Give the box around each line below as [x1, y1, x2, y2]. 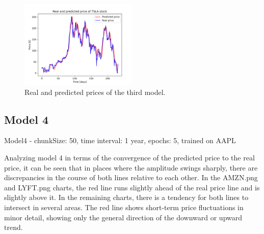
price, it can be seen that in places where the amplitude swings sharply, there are [4, 162, 258, 173]
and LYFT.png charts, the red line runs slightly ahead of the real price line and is [4, 182, 260, 192]
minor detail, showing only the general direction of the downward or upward [4, 212, 243, 222]
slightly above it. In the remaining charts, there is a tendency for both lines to [4, 192, 249, 203]
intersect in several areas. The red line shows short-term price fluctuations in [4, 202, 244, 212]
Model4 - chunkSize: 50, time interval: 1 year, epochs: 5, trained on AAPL [4, 135, 236, 146]
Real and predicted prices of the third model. [24, 86, 166, 97]
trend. [4, 222, 23, 232]
